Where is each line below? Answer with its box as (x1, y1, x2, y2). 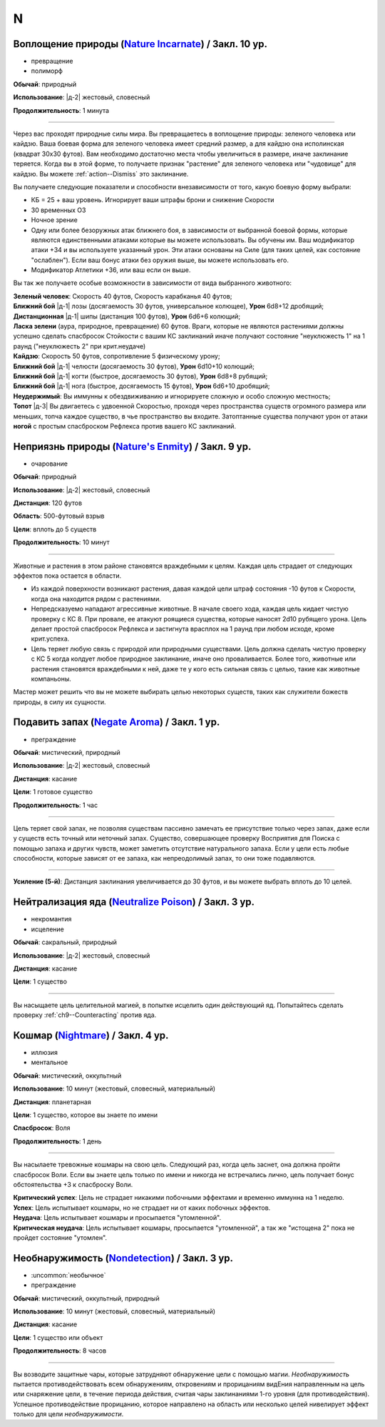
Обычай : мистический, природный (13, 748, 120, 756)
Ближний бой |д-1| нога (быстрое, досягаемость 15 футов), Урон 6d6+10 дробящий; (13, 382, 270, 391)
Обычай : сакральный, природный (13, 938, 118, 946)
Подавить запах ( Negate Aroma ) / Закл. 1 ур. (13, 716, 220, 728)
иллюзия (31, 1048, 58, 1057)
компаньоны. (31, 674, 71, 683)
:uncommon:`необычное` (31, 1271, 106, 1279)
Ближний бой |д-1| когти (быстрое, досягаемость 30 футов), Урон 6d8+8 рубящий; (13, 372, 268, 380)
